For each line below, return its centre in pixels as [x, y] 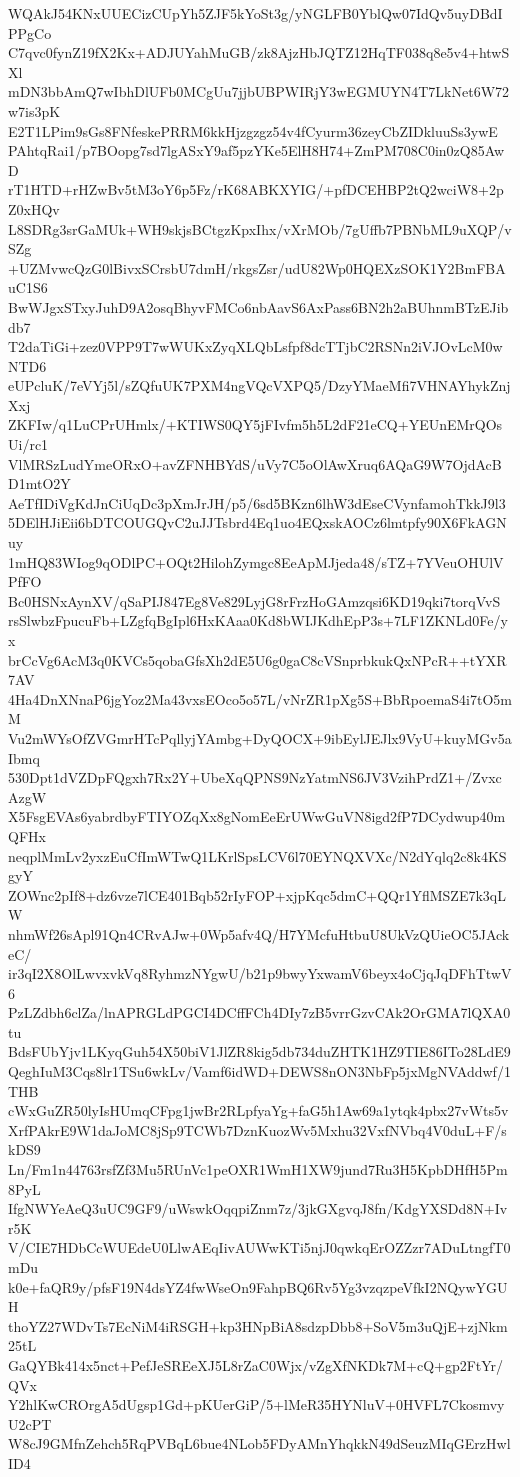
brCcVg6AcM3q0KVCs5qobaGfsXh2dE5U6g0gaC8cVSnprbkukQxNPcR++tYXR [257, 659]
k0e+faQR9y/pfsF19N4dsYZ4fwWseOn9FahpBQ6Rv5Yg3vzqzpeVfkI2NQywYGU [258, 1286]
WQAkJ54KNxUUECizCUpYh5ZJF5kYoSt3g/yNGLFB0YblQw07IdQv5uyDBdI [255, 13]
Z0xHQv [34, 208]
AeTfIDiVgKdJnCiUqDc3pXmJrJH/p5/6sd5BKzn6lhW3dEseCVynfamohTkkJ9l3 [257, 502]
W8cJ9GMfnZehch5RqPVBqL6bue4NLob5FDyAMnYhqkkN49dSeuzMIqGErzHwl [259, 1443]
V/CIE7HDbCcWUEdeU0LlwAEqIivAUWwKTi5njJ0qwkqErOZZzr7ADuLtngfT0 [259, 1247]
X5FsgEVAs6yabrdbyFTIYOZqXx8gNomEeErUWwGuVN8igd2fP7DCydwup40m [257, 816]
